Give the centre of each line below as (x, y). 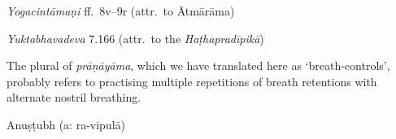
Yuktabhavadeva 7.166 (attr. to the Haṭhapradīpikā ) (135, 38)
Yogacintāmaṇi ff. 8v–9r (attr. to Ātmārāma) (121, 11)
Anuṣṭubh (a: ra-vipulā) (66, 124)
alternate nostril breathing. (74, 97)
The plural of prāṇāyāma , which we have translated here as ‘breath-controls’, (198, 65)
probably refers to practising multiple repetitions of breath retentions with (192, 81)
